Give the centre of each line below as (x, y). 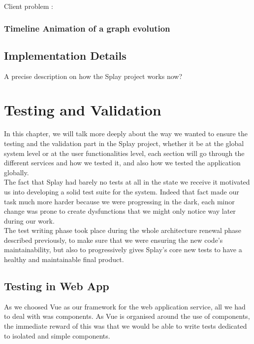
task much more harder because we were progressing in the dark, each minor (119, 201)
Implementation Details (65, 55)
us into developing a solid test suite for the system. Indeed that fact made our (122, 191)
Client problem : (29, 6)
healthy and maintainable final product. (64, 259)
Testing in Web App (57, 286)
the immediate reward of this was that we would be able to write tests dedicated (126, 326)
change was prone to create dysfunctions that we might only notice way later (120, 211)
